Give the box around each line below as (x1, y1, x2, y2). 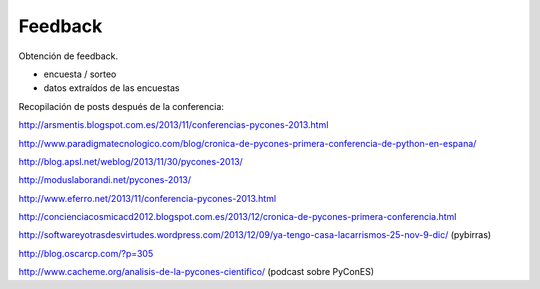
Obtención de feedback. (18, 50, 119, 62)
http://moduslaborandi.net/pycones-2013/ (18, 174, 192, 186)
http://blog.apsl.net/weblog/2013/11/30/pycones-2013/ (18, 155, 244, 167)
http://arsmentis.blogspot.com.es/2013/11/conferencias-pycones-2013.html (18, 119, 329, 131)
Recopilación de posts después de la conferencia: (18, 100, 225, 112)
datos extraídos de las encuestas (43, 82, 180, 94)
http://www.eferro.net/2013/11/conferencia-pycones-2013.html (18, 192, 277, 204)
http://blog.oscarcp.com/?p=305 (18, 247, 154, 259)
